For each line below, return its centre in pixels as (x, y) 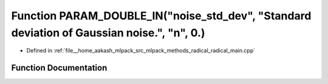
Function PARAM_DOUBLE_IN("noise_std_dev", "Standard (161, 16)
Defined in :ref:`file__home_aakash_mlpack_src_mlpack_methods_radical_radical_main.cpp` (141, 51)
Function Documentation (59, 68)
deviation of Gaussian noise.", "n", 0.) (108, 33)
